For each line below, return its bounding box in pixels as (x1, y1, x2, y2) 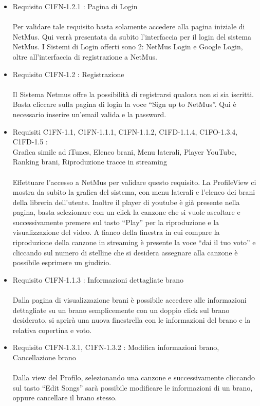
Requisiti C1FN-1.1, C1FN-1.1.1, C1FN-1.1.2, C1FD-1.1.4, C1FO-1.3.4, (12, 126, 238, 137)
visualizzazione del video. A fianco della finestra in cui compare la (12, 227, 220, 237)
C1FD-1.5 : (12, 136, 48, 147)
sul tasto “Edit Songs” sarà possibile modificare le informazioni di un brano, (12, 382, 253, 393)
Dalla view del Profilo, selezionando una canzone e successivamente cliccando (12, 372, 255, 383)
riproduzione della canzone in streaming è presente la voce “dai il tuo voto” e (12, 237, 256, 248)
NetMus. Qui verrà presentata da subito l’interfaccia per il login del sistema (12, 31, 251, 42)
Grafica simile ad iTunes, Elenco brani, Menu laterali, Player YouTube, (12, 146, 237, 157)
